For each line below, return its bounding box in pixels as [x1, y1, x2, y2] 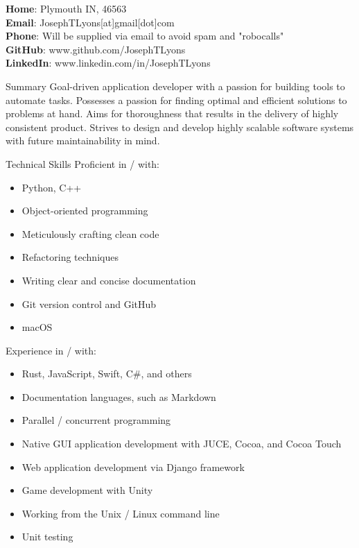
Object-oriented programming [21, 203, 148, 218]
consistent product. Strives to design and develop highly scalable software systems [6, 119, 354, 134]
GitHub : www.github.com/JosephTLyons [6, 42, 186, 56]
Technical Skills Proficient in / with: [6, 156, 160, 171]
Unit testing [21, 529, 73, 544]
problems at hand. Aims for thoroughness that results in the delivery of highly [6, 106, 339, 121]
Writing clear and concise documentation [21, 273, 196, 287]
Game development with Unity [21, 483, 153, 497]
